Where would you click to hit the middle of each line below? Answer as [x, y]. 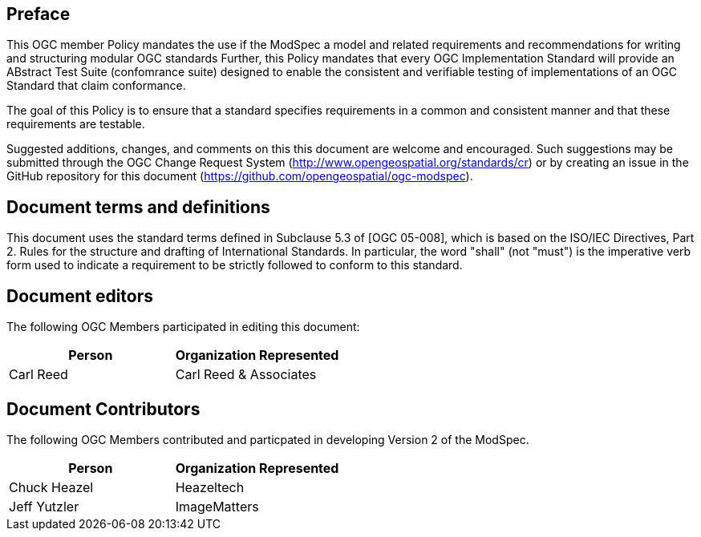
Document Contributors [103, 409]
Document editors [80, 296]
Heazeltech [210, 487]
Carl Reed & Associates [246, 375]
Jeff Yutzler [44, 506]
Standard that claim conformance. [96, 86]
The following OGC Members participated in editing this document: [183, 327]
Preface [38, 14]
